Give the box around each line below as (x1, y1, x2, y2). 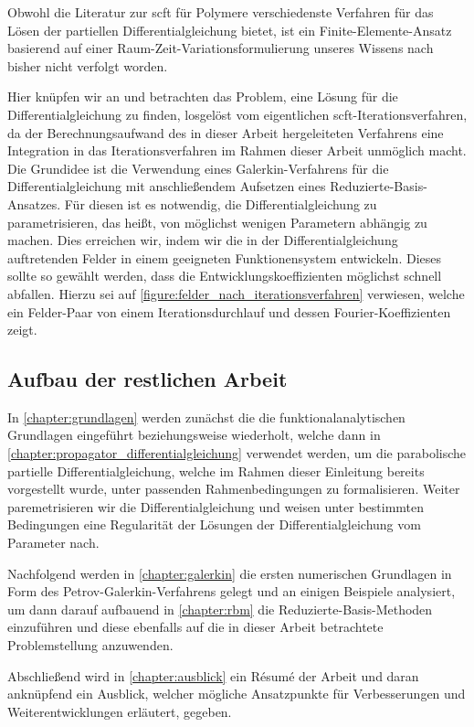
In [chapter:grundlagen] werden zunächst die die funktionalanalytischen (7, 407, 406, 426)
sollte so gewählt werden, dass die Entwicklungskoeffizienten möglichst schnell (7, 266, 442, 285)
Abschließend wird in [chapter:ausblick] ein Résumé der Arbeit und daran (7, 666, 419, 685)
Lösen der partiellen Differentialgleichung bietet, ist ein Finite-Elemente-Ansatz (7, 20, 452, 39)
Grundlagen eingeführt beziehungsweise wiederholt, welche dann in (7, 425, 381, 444)
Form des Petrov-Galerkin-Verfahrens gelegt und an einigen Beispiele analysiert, (7, 582, 456, 601)
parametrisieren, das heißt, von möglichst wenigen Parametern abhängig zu (7, 212, 427, 231)
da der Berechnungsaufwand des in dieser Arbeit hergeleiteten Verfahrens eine (7, 123, 444, 142)
